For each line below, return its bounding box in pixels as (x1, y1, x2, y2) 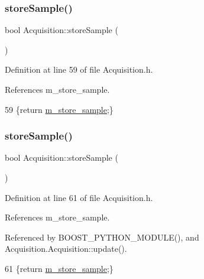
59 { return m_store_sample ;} (5, 103, 114, 115)
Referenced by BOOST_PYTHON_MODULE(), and (5, 231, 199, 243)
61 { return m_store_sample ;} (5, 262, 114, 274)
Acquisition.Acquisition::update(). (5, 242, 127, 255)
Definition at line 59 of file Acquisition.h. (5, 63, 153, 76)
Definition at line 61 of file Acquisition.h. (5, 191, 153, 203)
